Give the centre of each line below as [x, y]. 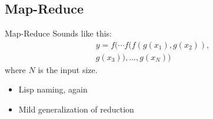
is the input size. [68, 69]
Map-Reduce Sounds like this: [58, 33]
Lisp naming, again [53, 89]
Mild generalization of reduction [76, 109]
